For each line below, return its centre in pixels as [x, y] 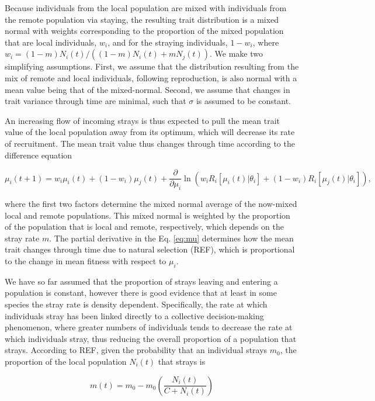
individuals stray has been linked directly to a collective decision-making [134, 315]
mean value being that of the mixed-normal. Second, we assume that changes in [147, 89]
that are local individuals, [51, 42]
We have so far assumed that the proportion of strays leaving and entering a [141, 281]
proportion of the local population [66, 361]
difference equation [39, 155]
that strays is [182, 361]
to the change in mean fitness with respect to [86, 260]
